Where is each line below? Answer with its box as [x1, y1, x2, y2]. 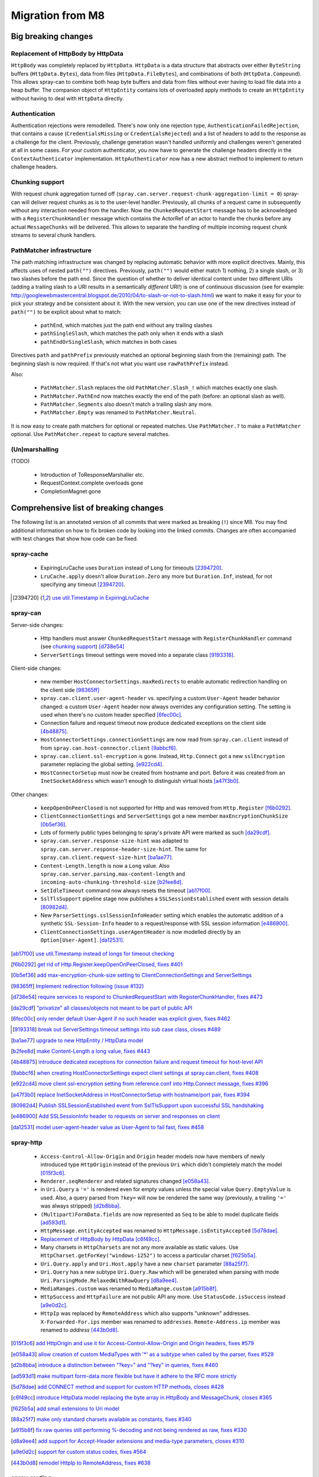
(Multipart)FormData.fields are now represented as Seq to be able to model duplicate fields [40, 1211, 279, 1218]
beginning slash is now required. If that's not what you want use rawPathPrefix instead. [11, 360, 230, 367]
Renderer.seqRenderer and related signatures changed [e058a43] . [40, 1177, 210, 1185]
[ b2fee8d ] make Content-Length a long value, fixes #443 [11, 1047, 151, 1055]
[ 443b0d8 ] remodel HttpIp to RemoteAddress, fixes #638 [11, 1459, 151, 1466]
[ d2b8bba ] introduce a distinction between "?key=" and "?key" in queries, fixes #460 [11, 1362, 219, 1369]
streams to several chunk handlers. [11, 232, 97, 239]
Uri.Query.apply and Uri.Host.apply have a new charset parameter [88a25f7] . [40, 1260, 249, 1267]
